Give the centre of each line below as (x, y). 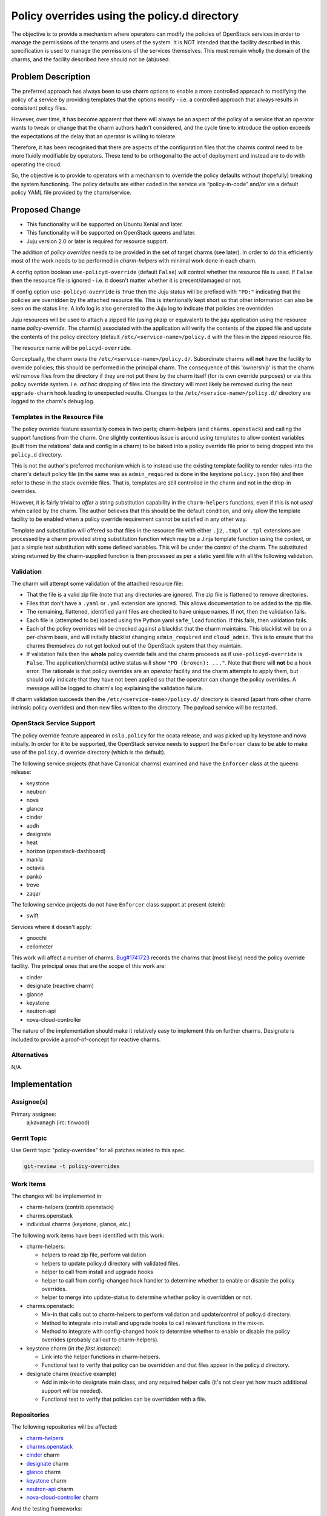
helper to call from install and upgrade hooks (97, 1272)
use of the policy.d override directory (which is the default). (88, 753)
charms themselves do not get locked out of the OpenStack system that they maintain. (134, 645)
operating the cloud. (36, 164)
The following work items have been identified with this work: (88, 1235)
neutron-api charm (50, 1489)
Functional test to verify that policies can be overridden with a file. (124, 1399)
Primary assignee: (34, 1114)
